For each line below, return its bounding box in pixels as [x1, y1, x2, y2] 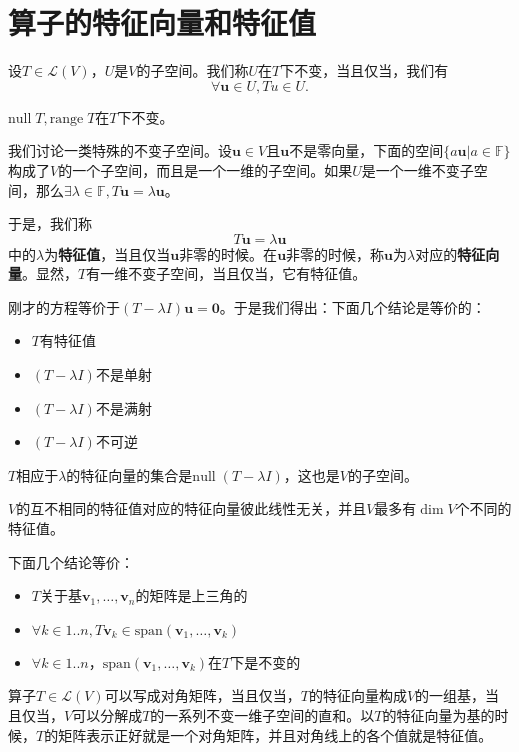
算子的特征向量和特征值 [8, 2, 317, 43]
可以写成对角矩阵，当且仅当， [104, 685, 301, 706]
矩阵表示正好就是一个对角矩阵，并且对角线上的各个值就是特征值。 [58, 724, 493, 745]
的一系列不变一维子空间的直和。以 [150, 705, 375, 725]
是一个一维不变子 [361, 159, 474, 180]
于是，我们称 [8, 213, 92, 234]
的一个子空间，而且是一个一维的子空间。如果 [58, 159, 353, 180]
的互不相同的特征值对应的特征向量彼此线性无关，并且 [16, 498, 367, 519]
